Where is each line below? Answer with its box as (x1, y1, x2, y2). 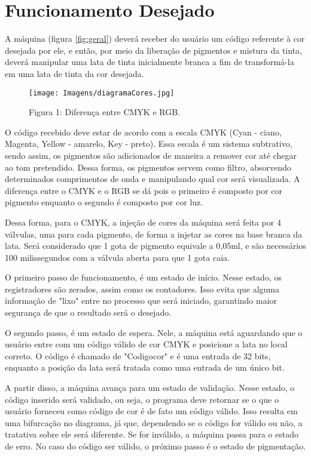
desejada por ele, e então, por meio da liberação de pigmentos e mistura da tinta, (5, 44, 302, 56)
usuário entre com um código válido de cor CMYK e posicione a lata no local (5, 338, 288, 350)
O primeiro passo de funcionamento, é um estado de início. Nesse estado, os (5, 271, 282, 284)
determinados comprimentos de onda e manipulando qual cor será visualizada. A (5, 172, 300, 185)
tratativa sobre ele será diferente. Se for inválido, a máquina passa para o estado (5, 428, 298, 440)
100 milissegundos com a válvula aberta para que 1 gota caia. (5, 251, 230, 263)
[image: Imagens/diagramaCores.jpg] (29, 88, 175, 97)
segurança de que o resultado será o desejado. (5, 306, 172, 319)
